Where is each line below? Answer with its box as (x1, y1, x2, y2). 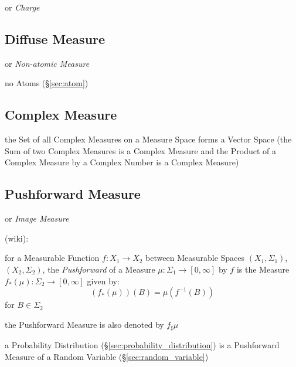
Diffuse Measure (5, 29, 106, 47)
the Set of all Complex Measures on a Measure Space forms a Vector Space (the (5, 133, 292, 145)
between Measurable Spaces (145, 252, 245, 264)
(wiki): (5, 232, 29, 244)
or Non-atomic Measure (5, 57, 90, 69)
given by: (87, 274, 120, 287)
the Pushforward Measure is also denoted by (5, 318, 164, 330)
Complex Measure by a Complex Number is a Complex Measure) (5, 156, 239, 168)
